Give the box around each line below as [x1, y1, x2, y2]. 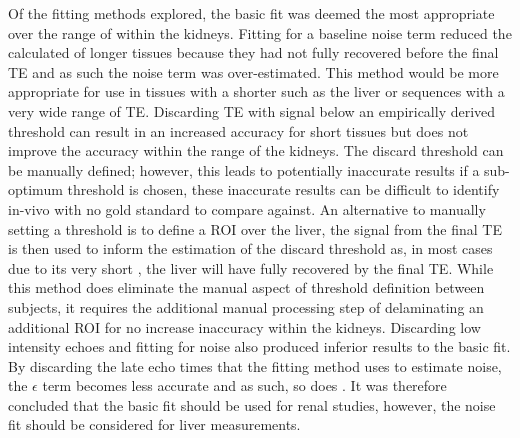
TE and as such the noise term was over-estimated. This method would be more [8, 61, 499, 82]
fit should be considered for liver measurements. [8, 414, 301, 435]
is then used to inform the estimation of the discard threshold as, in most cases [8, 238, 493, 259]
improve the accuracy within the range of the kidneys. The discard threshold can [8, 140, 504, 161]
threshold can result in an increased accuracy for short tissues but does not [8, 120, 469, 141]
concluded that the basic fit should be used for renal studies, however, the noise [8, 394, 496, 415]
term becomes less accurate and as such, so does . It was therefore [42, 375, 447, 396]
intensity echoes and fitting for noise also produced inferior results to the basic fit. [8, 336, 511, 357]
